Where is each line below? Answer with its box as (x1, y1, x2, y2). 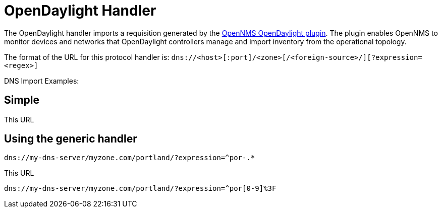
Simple (4, 94, 40, 107)
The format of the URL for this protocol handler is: (4, 52, 170, 61)
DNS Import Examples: (4, 76, 79, 85)
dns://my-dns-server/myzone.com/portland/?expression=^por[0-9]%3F (4, 184, 277, 193)
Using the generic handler (4, 132, 137, 146)
